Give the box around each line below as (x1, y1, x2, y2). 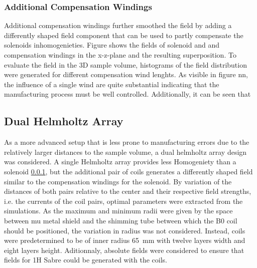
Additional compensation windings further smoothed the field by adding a (4, 20, 232, 31)
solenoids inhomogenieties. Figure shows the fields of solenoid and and (4, 40, 219, 50)
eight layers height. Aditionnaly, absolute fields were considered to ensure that (4, 244, 244, 255)
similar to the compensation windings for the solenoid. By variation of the (4, 176, 232, 186)
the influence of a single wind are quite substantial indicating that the (4, 79, 219, 89)
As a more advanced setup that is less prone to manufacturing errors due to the (4, 137, 249, 147)
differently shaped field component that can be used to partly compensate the (4, 30, 243, 40)
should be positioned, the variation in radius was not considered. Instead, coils (4, 225, 245, 235)
